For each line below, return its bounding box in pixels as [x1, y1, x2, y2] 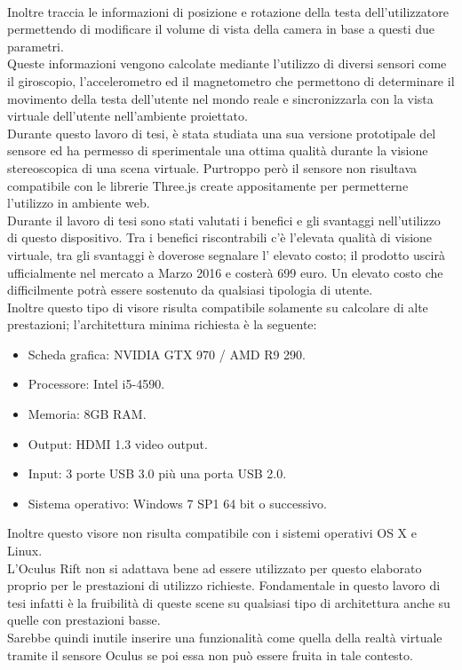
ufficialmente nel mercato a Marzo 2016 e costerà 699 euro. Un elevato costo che [7, 263, 443, 281]
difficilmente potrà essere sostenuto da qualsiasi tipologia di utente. [7, 280, 373, 299]
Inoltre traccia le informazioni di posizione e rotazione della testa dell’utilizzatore [7, 2, 449, 20]
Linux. [7, 541, 43, 560]
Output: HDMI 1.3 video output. [28, 434, 208, 453]
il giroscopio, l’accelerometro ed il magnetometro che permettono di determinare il [7, 71, 455, 90]
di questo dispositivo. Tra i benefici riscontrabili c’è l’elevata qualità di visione [7, 228, 433, 247]
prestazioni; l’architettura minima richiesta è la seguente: [7, 315, 317, 334]
